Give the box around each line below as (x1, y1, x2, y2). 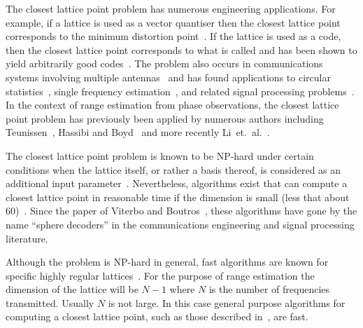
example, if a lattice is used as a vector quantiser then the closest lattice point (6, 15, 341, 29)
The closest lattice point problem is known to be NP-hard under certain (6, 148, 314, 163)
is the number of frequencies (208, 282, 330, 296)
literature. (6, 231, 48, 245)
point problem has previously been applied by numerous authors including (6, 111, 324, 125)
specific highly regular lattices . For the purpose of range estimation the (6, 268, 315, 282)
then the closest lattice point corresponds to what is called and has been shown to (6, 42, 357, 57)
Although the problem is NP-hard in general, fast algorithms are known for (6, 254, 329, 269)
